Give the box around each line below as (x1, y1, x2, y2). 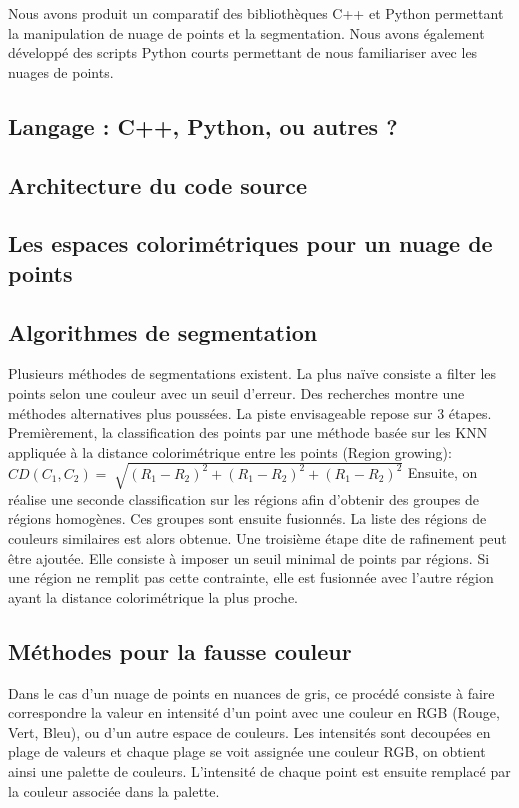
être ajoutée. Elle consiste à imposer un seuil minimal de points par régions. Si (8, 547, 490, 568)
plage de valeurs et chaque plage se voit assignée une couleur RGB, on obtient (8, 741, 486, 762)
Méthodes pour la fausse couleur (8, 635, 352, 666)
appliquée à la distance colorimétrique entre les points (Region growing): (8, 441, 452, 462)
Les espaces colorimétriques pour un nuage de (8, 228, 493, 259)
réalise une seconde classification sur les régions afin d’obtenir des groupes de (8, 488, 480, 509)
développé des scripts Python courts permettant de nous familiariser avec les (8, 42, 478, 63)
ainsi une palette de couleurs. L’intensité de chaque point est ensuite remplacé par (8, 760, 511, 781)
